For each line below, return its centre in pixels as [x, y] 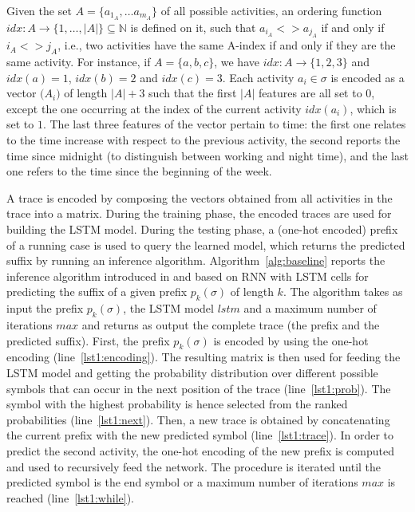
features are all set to [310, 93]
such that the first [193, 93]
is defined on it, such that [193, 27]
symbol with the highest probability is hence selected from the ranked [177, 404]
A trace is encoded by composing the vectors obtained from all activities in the [200, 197]
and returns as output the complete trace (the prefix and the [231, 324]
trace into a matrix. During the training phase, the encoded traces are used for [199, 213]
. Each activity [258, 77]
